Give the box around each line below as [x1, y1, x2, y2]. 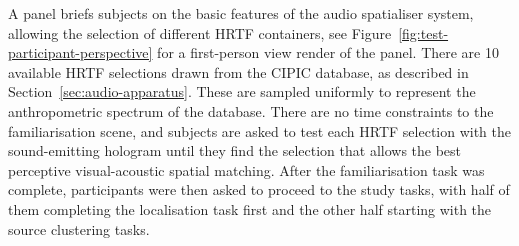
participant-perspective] [8, 42, 153, 63]
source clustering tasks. [8, 218, 150, 239]
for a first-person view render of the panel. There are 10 [157, 42, 499, 63]
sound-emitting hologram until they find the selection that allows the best [8, 140, 462, 161]
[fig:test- [398, 22, 449, 43]
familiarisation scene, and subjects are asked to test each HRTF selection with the [8, 120, 512, 141]
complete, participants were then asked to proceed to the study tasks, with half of [8, 179, 510, 200]
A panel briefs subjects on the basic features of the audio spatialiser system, [8, 3, 474, 23]
